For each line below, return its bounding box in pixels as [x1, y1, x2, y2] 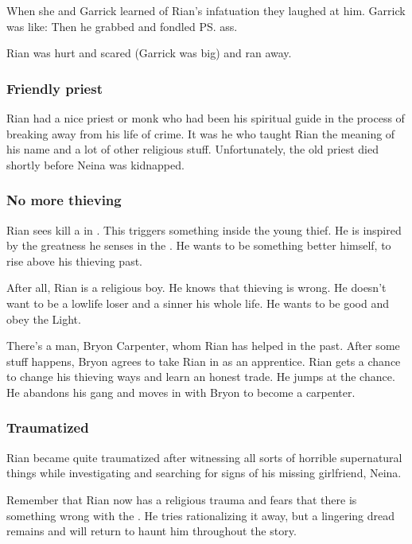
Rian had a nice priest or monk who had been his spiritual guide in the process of [6, 110, 405, 126]
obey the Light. [6, 310, 81, 327]
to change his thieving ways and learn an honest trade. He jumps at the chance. [6, 368, 395, 385]
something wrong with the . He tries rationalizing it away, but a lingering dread [6, 507, 395, 523]
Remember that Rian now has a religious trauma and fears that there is [6, 491, 357, 507]
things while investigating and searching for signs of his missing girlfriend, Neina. [6, 464, 402, 481]
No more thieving [6, 190, 122, 210]
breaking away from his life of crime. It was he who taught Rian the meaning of [6, 125, 395, 142]
